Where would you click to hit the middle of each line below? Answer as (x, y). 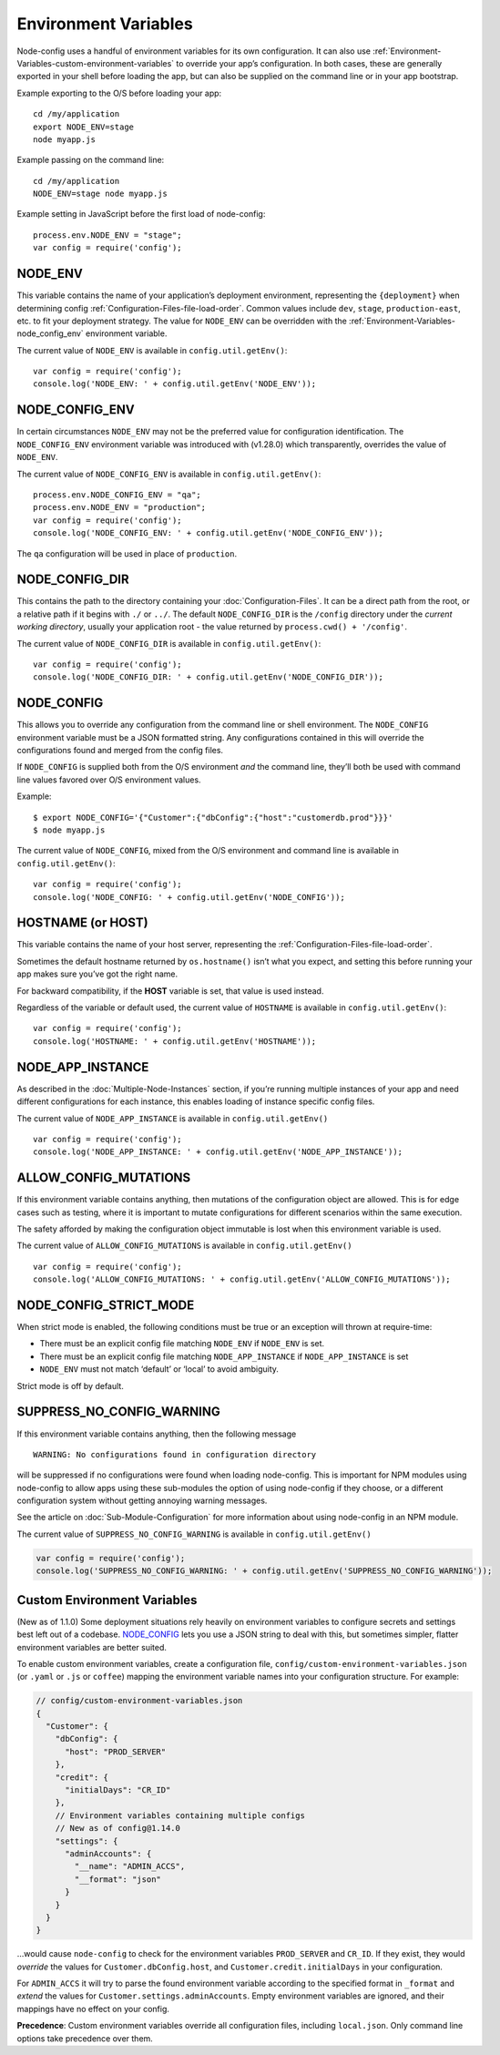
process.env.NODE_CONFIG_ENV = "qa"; (117, 495)
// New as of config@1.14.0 (118, 1828)
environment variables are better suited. (92, 1647)
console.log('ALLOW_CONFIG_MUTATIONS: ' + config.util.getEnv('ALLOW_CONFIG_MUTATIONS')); (242, 1279)
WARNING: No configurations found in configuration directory (175, 1454)
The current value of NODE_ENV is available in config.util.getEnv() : (152, 350)
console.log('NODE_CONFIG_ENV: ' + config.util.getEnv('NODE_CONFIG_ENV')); (209, 533)
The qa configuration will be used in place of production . (127, 553)
